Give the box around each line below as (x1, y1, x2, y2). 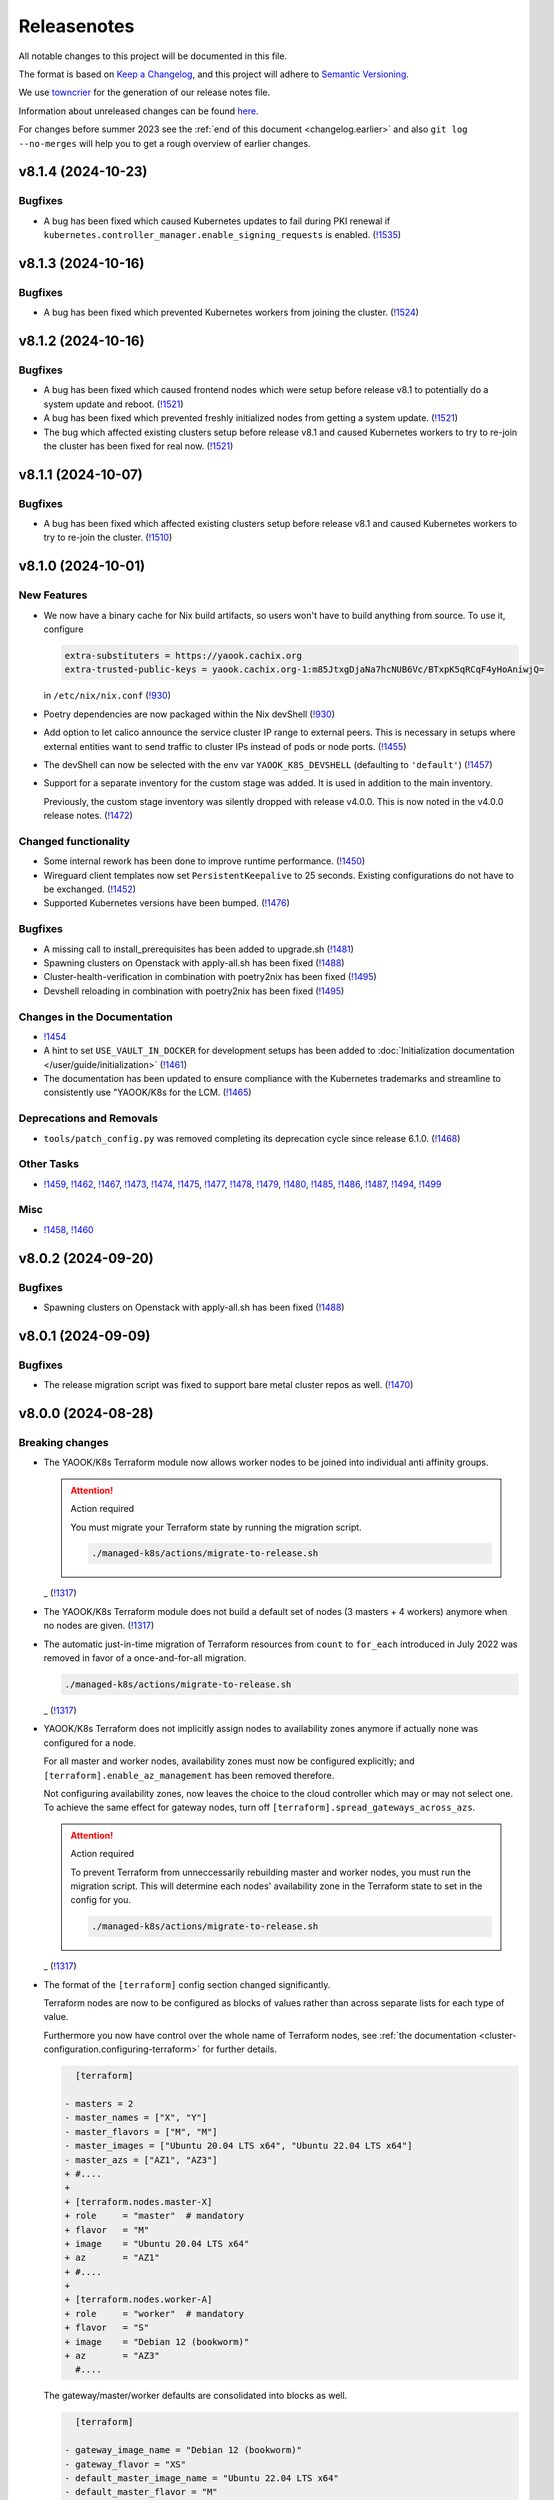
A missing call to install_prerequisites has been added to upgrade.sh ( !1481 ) (43, 943, 355, 955)
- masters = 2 (64, 2098, 134, 2109)
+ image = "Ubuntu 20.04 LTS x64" (64, 2238, 250, 2249)
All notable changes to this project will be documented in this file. (18, 50, 288, 62)
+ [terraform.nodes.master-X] (64, 2196, 213, 2207)
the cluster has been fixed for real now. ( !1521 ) (43, 440, 234, 452)
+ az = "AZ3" (64, 2350, 160, 2362)
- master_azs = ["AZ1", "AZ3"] (64, 2154, 219, 2165)
